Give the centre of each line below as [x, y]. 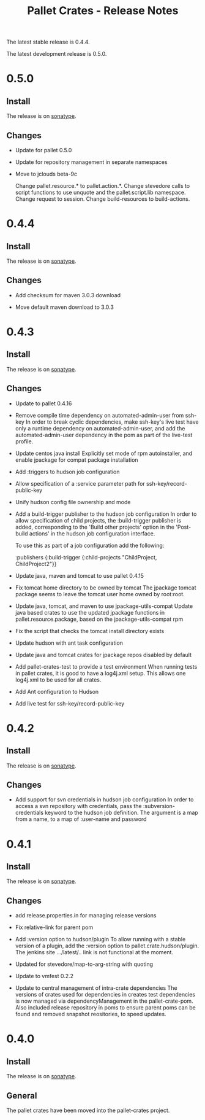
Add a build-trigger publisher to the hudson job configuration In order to [106, 514]
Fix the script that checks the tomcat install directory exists [90, 631]
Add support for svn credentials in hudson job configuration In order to [104, 799]
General [22, 1096]
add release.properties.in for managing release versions [86, 916]
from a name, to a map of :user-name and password [81, 819]
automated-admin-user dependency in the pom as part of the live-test [104, 435]
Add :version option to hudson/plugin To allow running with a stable [100, 939]
